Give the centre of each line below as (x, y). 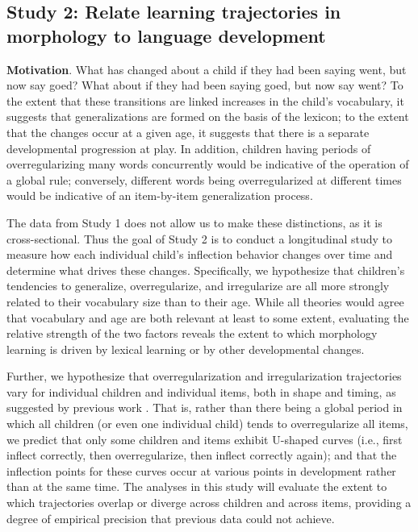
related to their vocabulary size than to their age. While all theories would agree (205, 301)
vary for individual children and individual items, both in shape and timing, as (201, 391)
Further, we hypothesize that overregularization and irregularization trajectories (204, 376)
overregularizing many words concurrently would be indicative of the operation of (208, 164)
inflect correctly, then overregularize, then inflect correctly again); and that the (202, 455)
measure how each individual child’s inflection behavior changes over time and (200, 254)
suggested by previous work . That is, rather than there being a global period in (205, 407)
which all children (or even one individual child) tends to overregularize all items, (207, 424)
